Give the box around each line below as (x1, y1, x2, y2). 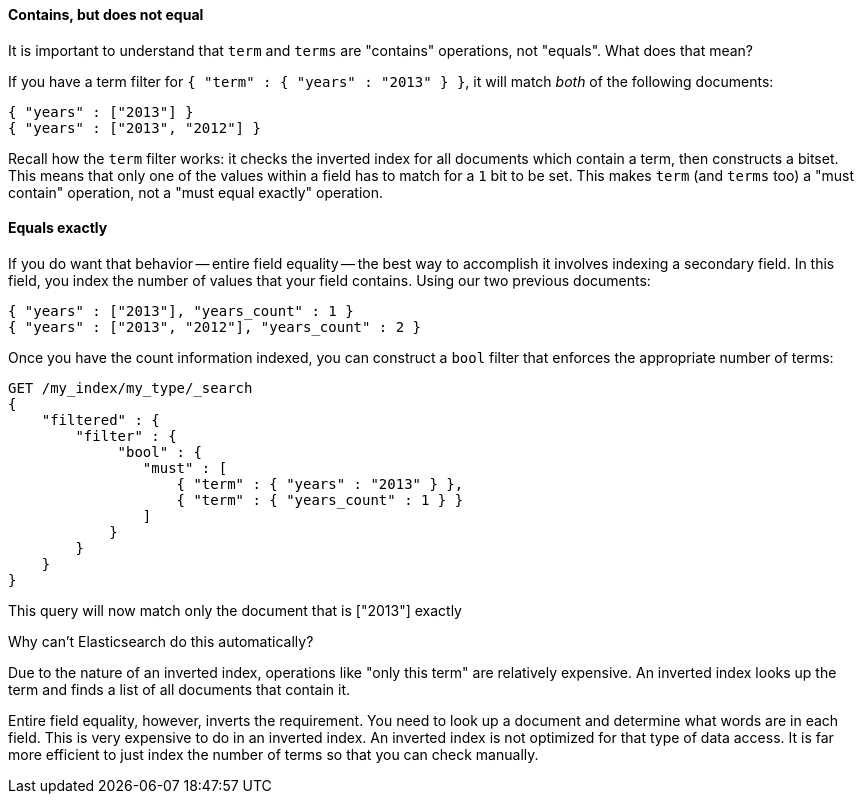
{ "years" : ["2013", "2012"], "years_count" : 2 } (8, 318, 422, 335)
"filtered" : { (41, 411, 160, 428)
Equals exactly (8, 219, 108, 237)
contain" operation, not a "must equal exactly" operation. (8, 183, 383, 201)
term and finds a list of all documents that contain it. (8, 680, 350, 698)
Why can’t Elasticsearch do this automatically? (8, 632, 314, 650)
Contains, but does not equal (8, 6, 204, 23)
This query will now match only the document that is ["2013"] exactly (8, 601, 462, 619)
